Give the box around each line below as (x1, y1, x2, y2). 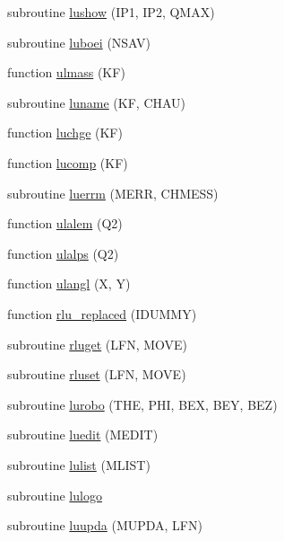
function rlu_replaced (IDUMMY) (7, 304, 197, 323)
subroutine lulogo (7, 485, 102, 504)
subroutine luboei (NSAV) (7, 32, 151, 51)
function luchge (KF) (7, 123, 123, 142)
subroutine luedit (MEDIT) (7, 425, 159, 444)
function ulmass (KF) (7, 63, 125, 82)
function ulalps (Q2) (7, 244, 119, 262)
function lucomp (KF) (7, 153, 128, 172)
